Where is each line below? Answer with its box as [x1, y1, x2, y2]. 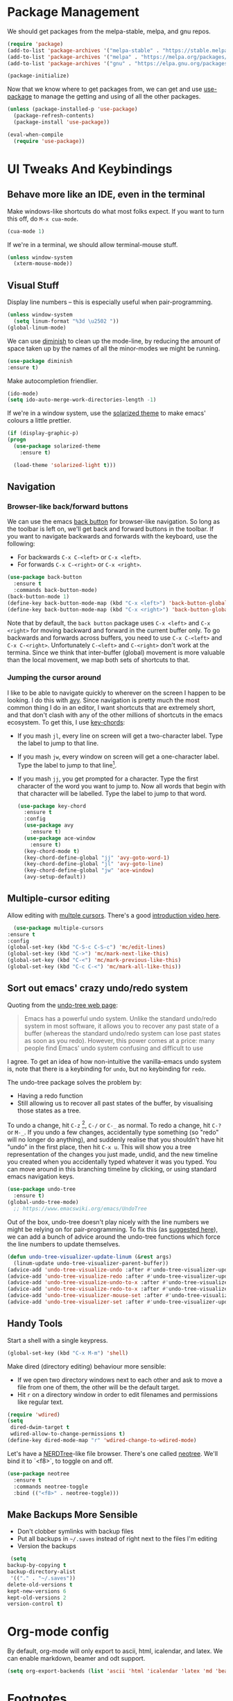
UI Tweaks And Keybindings [7, 161, 173, 177]
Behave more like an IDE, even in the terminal [7, 189, 205, 201]
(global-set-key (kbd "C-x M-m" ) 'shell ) [7, 1349, 129, 1357]
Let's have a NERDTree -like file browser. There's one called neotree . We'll [7, 1449, 218, 1457]
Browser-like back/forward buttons [7, 501, 128, 511]
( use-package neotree [7, 1470, 70, 1477]
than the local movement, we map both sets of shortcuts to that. [7, 655, 191, 663]
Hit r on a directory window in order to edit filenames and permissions [17, 1390, 218, 1398]
